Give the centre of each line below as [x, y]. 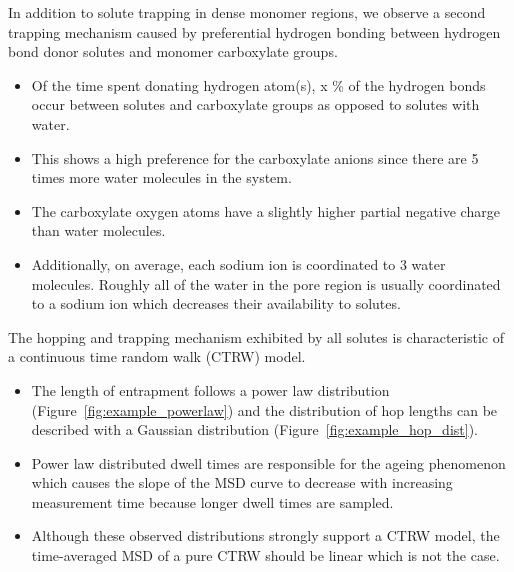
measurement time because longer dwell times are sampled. [212, 501]
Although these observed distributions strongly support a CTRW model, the [265, 535]
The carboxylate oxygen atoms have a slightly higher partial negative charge [265, 210]
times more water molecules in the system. [161, 177]
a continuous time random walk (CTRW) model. [157, 356]
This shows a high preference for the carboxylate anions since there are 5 [255, 157]
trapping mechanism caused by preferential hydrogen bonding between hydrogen [254, 31]
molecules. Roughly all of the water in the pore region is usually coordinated [266, 283]
